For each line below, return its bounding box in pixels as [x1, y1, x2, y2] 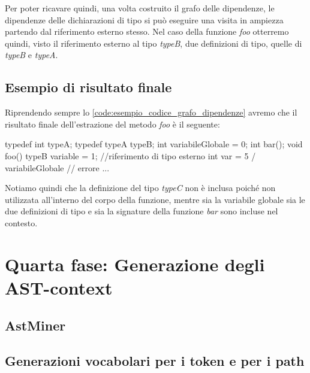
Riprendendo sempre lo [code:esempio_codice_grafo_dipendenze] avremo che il [5, 106, 297, 119]
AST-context [5, 275, 113, 299]
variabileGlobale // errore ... [5, 161, 110, 174]
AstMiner [5, 316, 66, 335]
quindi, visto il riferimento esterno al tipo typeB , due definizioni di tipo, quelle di [5, 37, 302, 49]
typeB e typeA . [5, 48, 58, 61]
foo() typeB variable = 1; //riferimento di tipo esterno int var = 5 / [5, 149, 256, 162]
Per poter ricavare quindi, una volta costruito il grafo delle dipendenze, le [5, 2, 275, 14]
